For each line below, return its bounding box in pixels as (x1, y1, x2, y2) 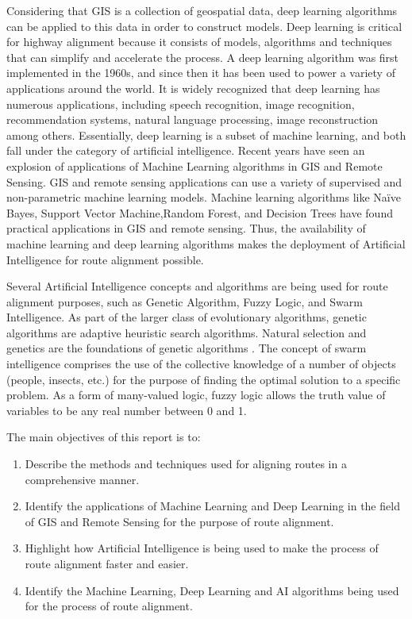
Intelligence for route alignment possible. (6, 251, 204, 267)
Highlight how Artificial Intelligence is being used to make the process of (25, 540, 379, 556)
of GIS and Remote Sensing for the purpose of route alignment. (25, 513, 334, 529)
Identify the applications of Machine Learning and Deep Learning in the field (25, 498, 400, 514)
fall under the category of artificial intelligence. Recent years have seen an (6, 142, 365, 159)
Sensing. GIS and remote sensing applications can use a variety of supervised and (6, 173, 402, 190)
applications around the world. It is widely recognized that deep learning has (6, 79, 380, 96)
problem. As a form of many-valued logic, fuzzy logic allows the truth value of (6, 386, 386, 403)
